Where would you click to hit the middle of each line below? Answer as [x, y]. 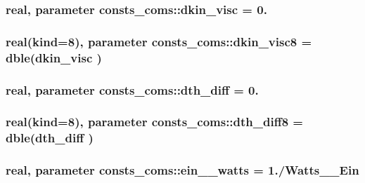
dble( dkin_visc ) [54, 57]
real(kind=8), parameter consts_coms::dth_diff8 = [154, 122]
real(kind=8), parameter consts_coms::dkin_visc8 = [159, 41]
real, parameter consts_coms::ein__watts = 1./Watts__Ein [182, 170]
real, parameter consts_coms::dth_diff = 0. [132, 89]
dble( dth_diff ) [50, 138]
